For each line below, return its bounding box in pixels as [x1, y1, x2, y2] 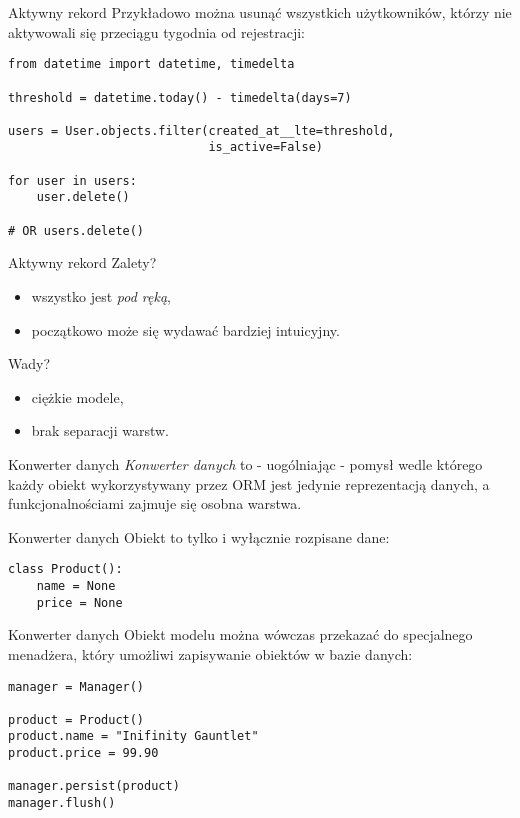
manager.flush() [8, 796, 116, 811]
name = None [36, 579, 116, 593]
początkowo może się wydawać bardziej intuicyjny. [31, 319, 340, 340]
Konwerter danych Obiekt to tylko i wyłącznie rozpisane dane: [8, 526, 390, 547]
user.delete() [36, 190, 130, 205]
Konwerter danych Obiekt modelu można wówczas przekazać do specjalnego [8, 624, 473, 645]
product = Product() [8, 712, 145, 727]
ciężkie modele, [31, 386, 124, 407]
